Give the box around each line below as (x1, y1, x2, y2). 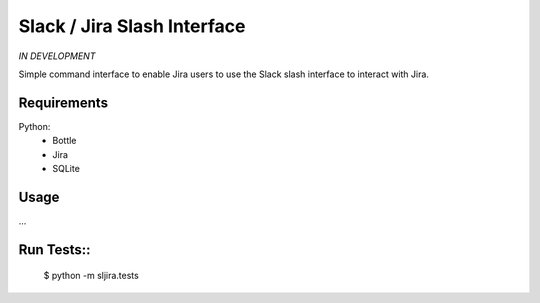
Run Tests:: (18, 241, 91, 258)
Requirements (18, 94, 109, 111)
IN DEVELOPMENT (18, 50, 96, 62)
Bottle (52, 135, 77, 147)
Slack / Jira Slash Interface (18, 15, 246, 37)
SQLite (52, 163, 80, 175)
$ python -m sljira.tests (43, 270, 139, 282)
